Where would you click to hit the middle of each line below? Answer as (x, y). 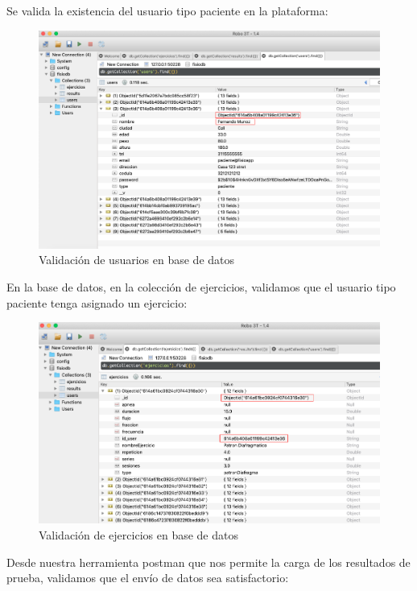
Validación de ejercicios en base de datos (138, 535)
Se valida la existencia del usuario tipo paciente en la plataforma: (167, 10)
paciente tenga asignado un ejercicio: (97, 302)
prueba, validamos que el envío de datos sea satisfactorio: (148, 578)
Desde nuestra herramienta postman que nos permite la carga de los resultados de (208, 562)
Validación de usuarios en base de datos (137, 260)
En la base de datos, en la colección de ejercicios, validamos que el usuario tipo (201, 286)
